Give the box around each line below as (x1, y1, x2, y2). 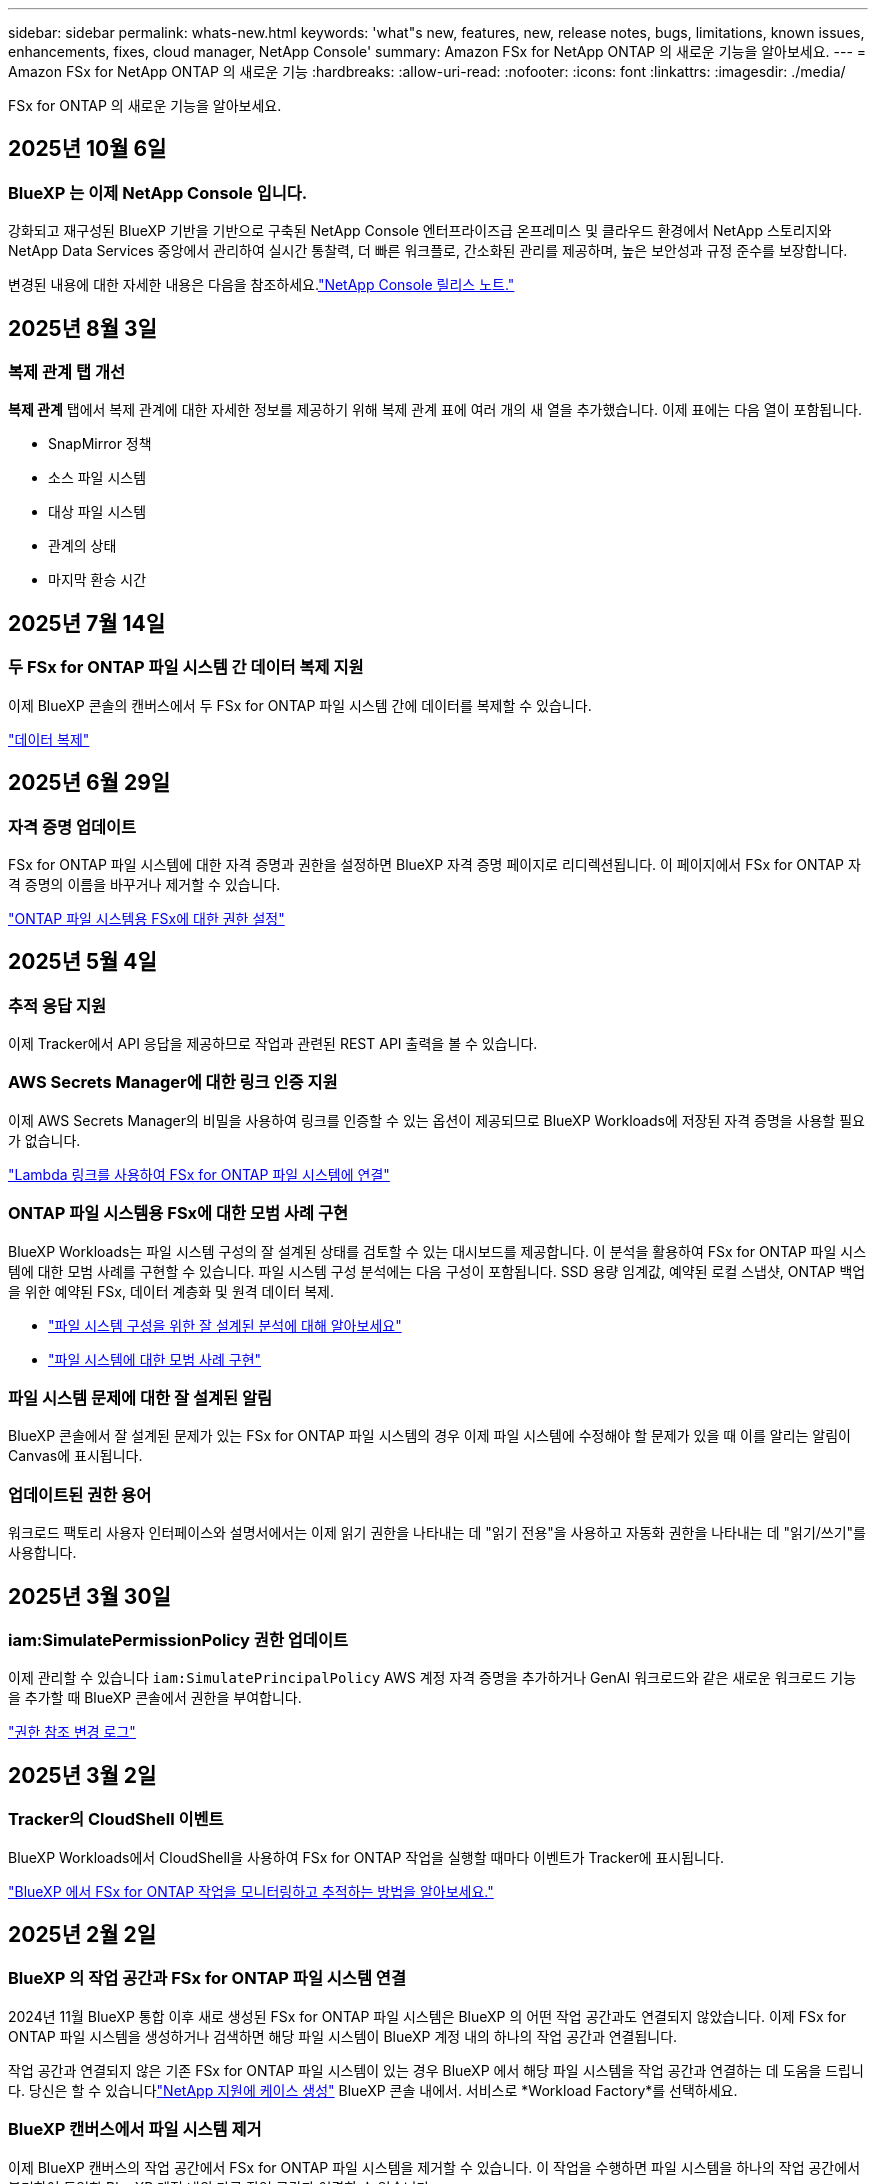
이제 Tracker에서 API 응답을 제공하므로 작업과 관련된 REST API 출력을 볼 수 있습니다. (8, 1035, 538, 1053)
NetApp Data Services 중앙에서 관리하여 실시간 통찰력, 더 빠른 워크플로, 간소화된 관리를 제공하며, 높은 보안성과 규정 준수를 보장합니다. (8, 242, 848, 260)
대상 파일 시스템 (48, 503, 147, 521)
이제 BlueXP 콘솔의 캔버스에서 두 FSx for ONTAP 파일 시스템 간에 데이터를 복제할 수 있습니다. (8, 696, 592, 714)
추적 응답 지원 (8, 995, 107, 1016)
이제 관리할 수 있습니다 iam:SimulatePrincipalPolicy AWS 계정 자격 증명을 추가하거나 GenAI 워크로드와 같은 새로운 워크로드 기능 (8, 1669, 857, 1687)
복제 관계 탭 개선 (8, 362, 125, 383)
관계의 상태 (48, 537, 117, 555)
